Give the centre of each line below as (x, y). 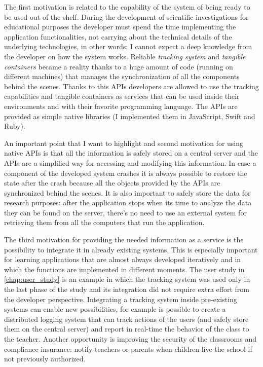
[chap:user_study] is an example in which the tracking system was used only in (127, 279)
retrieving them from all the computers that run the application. (104, 222)
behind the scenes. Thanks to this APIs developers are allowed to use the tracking (131, 86)
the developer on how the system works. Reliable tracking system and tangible (125, 56)
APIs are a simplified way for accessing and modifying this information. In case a (130, 162)
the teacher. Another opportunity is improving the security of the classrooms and (130, 339)
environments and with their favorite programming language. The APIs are (121, 106)
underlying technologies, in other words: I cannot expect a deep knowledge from (128, 46)
